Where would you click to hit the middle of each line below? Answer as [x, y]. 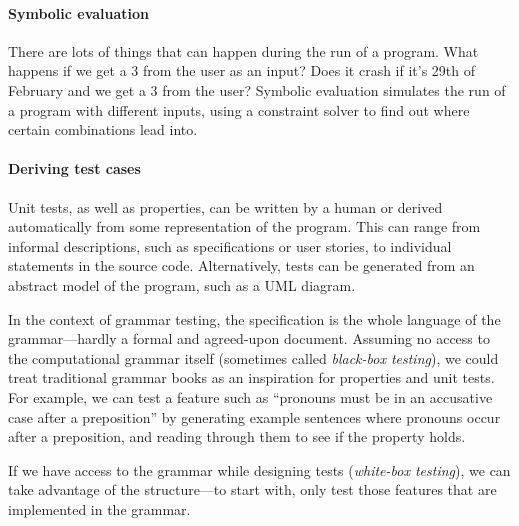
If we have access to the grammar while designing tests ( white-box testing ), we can [259, 469]
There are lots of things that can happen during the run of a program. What [243, 50]
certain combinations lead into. [103, 129]
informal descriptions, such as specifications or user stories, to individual [230, 245]
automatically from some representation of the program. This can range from [244, 226]
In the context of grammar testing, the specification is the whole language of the [254, 318]
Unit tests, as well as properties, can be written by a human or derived [225, 206]
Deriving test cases [74, 168]
